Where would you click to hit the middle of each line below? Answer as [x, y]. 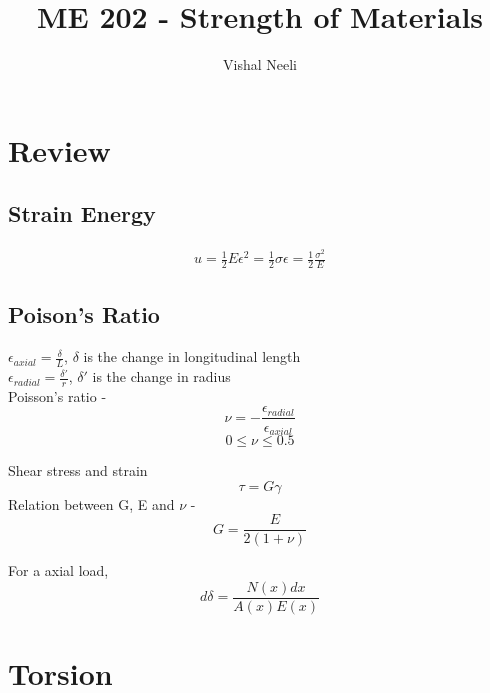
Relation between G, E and [91, 503]
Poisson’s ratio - [57, 395]
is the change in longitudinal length [192, 356]
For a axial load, [58, 570]
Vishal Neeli [260, 64]
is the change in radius [161, 376]
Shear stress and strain [78, 470]
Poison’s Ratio [84, 314]
